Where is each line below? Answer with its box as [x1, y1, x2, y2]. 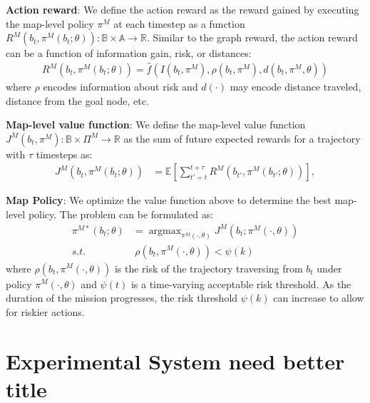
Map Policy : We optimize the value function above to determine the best [6, 193, 332, 208]
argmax [148, 225, 182, 236]
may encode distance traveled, [230, 79, 361, 94]
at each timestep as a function [113, 16, 245, 31]
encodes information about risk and [43, 79, 198, 94]
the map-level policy [6, 16, 94, 31]
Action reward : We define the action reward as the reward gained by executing [6, 2, 359, 16]
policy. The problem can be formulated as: [28, 207, 214, 222]
